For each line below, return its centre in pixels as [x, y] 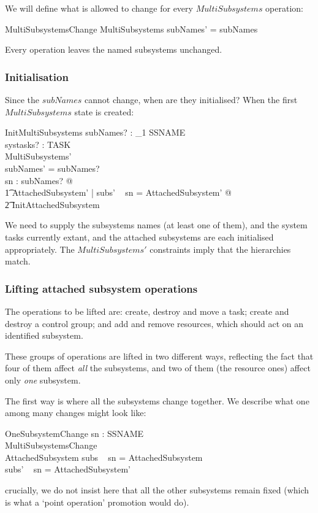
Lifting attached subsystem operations [101, 288]
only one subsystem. [43, 380]
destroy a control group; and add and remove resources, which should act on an [154, 323]
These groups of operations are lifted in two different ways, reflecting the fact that [159, 356]
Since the [22, 99]
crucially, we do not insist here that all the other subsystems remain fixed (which [157, 490]
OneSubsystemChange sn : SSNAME [74, 433]
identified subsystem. [44, 335]
